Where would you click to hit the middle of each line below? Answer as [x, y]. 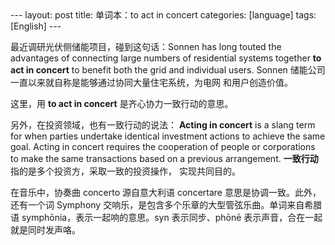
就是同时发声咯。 [45, 230]
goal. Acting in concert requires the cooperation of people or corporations [163, 146]
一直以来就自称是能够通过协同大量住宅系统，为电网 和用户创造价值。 [151, 82]
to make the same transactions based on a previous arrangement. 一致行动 [164, 158]
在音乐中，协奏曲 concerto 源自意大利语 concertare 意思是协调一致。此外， [166, 192]
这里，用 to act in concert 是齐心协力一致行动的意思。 [122, 103]
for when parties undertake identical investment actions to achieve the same [168, 136]
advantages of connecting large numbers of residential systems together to [166, 58]
